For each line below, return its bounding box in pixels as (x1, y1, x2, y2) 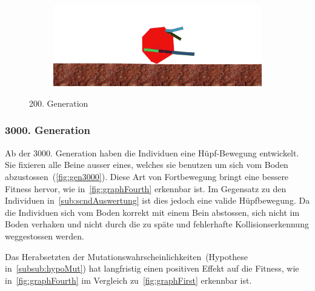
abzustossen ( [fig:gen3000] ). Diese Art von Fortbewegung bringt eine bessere (5, 170, 289, 182)
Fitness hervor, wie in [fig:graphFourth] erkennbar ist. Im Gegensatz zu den (5, 182, 287, 195)
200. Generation (29, 96, 88, 109)
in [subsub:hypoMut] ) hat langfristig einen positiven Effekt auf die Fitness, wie (5, 262, 299, 275)
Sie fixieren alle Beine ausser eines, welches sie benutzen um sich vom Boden (5, 158, 288, 171)
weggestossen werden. (5, 229, 84, 242)
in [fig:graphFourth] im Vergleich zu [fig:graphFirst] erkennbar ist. (5, 273, 252, 286)
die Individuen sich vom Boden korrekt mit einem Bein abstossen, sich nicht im (5, 206, 300, 218)
